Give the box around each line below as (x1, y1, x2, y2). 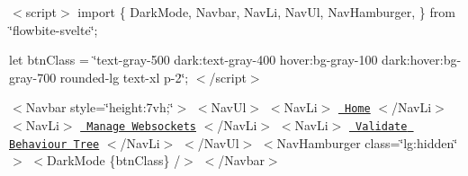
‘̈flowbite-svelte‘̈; (9, 20, 98, 39)
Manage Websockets (86, 120, 196, 134)
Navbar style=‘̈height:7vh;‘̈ (25, 98, 174, 117)
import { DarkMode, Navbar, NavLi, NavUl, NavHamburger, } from (77, 3, 455, 21)
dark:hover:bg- (382, 50, 462, 69)
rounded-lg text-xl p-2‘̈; (59, 67, 189, 86)
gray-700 (9, 67, 57, 86)
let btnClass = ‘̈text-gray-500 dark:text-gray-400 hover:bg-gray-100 (9, 50, 378, 69)
